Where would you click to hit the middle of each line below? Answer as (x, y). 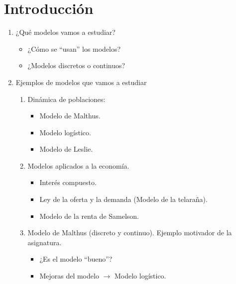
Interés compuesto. (68, 182)
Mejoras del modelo (69, 276)
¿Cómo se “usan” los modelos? (74, 48)
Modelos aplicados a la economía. (78, 165)
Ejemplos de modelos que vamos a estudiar (81, 82)
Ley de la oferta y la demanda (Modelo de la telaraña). (123, 199)
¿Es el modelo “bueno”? (76, 259)
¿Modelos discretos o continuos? (76, 65)
